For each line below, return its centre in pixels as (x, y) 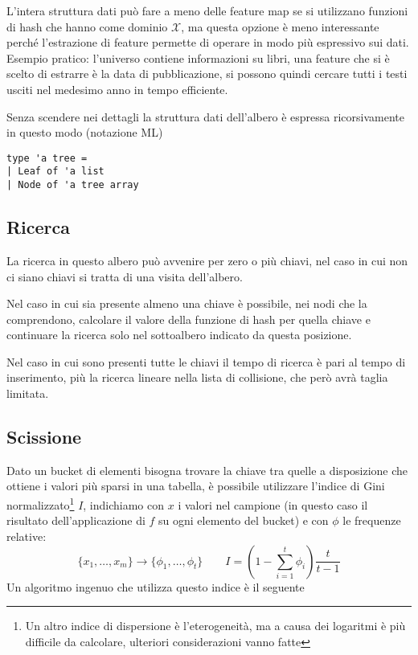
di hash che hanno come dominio (87, 26)
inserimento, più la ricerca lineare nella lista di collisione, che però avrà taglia (197, 377)
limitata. (28, 393)
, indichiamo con (124, 504)
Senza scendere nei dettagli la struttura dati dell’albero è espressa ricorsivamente (205, 116)
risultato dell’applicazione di (76, 520)
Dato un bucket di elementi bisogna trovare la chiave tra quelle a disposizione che (207, 470)
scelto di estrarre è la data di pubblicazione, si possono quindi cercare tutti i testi (207, 74)
